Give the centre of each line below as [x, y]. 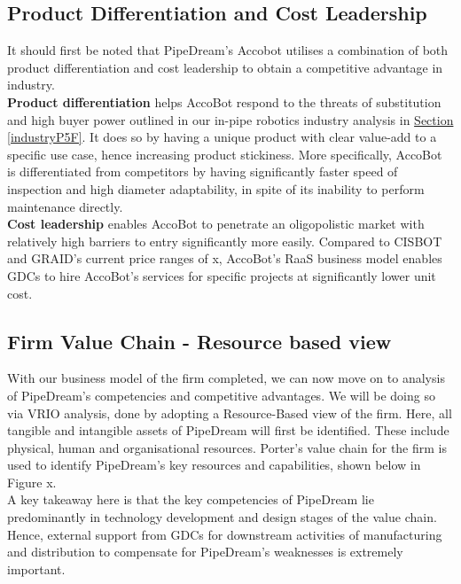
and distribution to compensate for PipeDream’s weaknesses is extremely [205, 552]
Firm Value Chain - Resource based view [199, 341]
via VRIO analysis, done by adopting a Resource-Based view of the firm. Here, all [230, 413]
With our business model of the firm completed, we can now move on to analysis [226, 378]
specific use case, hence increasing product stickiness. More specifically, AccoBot [225, 154]
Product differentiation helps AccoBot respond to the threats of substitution [224, 101]
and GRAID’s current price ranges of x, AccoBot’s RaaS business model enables [225, 258]
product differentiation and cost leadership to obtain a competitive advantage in [225, 67]
